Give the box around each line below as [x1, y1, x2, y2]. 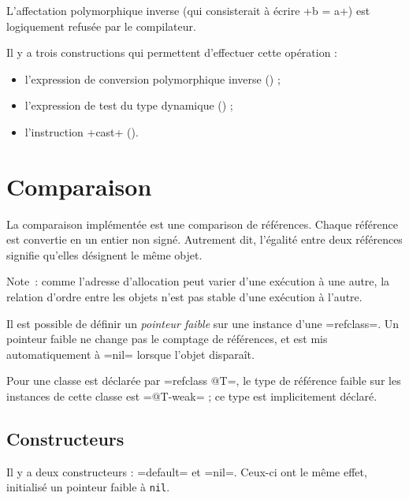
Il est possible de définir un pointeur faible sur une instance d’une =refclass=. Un [6, 315, 400, 331]
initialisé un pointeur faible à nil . [6, 479, 170, 495]
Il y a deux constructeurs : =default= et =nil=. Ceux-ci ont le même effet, [6, 463, 367, 479]
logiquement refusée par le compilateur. [6, 17, 196, 34]
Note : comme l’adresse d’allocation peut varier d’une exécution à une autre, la [6, 273, 390, 289]
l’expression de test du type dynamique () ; [24, 97, 233, 114]
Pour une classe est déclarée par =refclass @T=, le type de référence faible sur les [6, 372, 401, 389]
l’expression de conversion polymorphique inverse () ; [24, 70, 281, 87]
